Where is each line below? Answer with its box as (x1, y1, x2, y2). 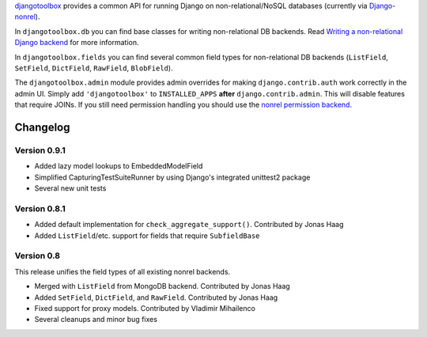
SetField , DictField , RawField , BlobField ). (14, 63, 173, 73)
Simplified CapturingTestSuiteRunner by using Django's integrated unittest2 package (34, 172, 311, 182)
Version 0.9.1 (14, 145, 66, 156)
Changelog (14, 120, 70, 134)
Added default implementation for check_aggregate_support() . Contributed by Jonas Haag (34, 220, 344, 229)
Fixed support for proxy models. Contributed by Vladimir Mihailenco (34, 303, 256, 312)
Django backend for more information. (14, 38, 139, 47)
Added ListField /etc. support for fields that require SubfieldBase (34, 230, 260, 240)
